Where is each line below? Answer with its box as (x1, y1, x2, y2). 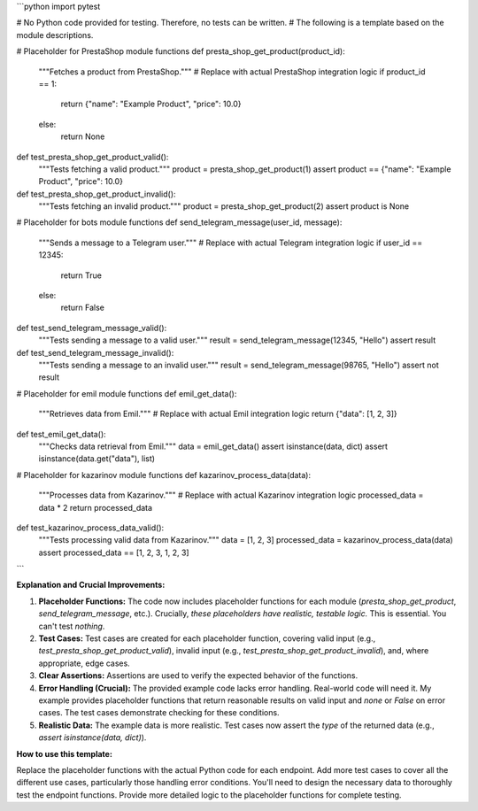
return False (60, 302, 105, 313)
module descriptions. (16, 29, 94, 40)
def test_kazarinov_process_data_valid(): (16, 522, 165, 533)
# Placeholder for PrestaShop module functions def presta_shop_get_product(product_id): (16, 46, 345, 57)
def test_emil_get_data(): (16, 429, 106, 439)
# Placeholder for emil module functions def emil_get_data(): (16, 388, 237, 398)
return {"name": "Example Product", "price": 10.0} (60, 98, 242, 110)
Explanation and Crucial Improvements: (16, 580, 166, 591)
